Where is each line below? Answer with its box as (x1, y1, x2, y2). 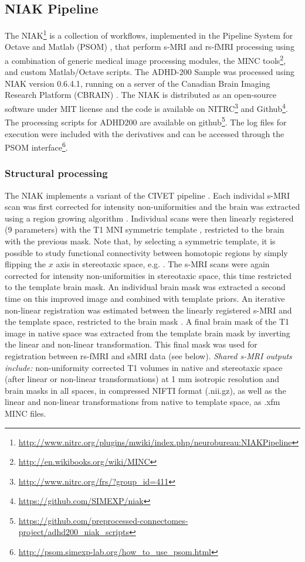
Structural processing (5, 166, 108, 180)
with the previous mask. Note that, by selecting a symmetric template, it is (5, 235, 276, 247)
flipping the (5, 258, 46, 270)
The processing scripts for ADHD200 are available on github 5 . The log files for (5, 114, 287, 128)
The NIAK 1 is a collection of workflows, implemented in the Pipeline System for (5, 28, 293, 41)
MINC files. (5, 407, 46, 419)
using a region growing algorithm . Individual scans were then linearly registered (5, 212, 294, 224)
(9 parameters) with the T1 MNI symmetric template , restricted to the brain (5, 223, 284, 236)
